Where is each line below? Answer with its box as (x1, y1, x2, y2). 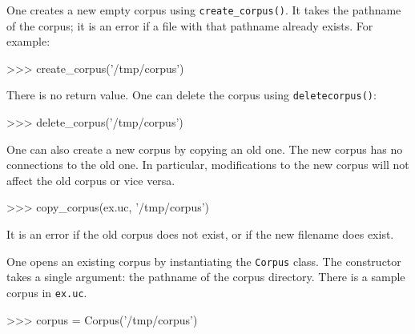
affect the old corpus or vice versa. (6, 171, 175, 188)
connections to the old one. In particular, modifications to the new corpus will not (6, 156, 409, 173)
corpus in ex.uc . (6, 284, 87, 300)
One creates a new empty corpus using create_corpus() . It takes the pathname (6, 2, 401, 18)
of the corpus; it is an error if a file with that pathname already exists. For (6, 17, 373, 34)
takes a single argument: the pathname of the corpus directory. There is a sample (6, 268, 405, 285)
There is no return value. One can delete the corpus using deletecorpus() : (6, 87, 377, 103)
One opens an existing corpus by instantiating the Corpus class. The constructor (6, 252, 401, 269)
